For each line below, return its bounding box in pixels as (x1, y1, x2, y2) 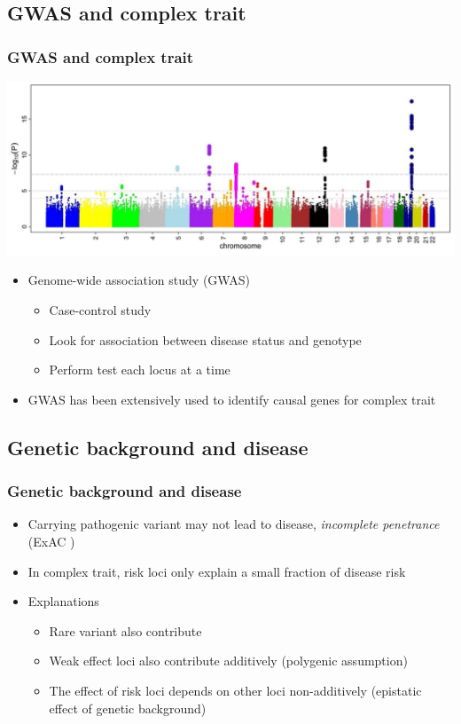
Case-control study (49, 301, 152, 319)
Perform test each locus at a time (49, 360, 230, 379)
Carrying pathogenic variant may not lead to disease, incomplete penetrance (27, 515, 440, 533)
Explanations (27, 592, 99, 610)
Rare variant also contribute (49, 621, 202, 640)
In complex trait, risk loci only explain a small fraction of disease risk (27, 562, 406, 580)
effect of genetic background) (49, 698, 207, 717)
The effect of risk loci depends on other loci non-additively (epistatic (49, 681, 422, 700)
